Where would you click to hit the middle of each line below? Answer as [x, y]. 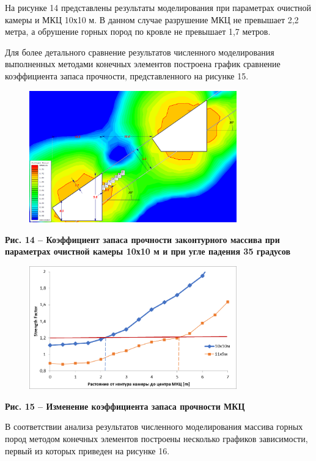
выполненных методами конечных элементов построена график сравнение [143, 64]
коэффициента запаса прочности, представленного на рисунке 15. [127, 75]
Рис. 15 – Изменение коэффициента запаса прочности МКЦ [125, 406]
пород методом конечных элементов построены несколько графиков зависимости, [156, 439]
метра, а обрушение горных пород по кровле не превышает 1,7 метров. [138, 31]
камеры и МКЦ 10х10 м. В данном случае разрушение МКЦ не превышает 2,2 [152, 19]
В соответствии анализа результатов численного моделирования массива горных [154, 427]
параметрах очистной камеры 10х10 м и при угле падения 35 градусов [148, 251]
